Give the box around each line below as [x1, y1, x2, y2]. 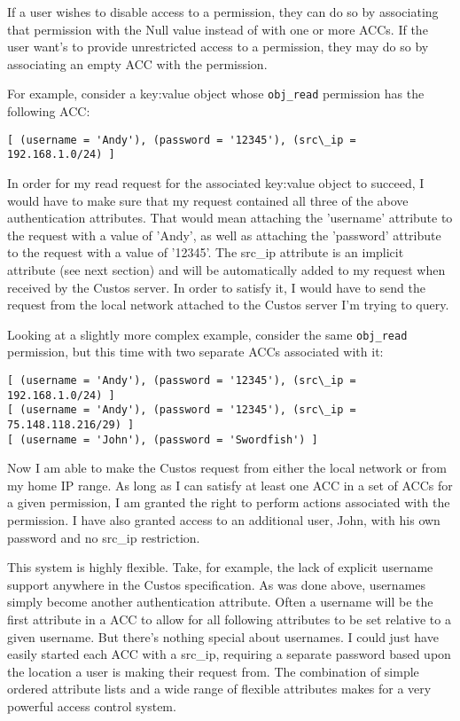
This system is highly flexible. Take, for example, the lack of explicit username [7, 558, 433, 576]
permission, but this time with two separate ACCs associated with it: [7, 342, 384, 361]
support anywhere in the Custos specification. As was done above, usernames [7, 575, 426, 593]
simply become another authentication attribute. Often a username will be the [7, 592, 433, 611]
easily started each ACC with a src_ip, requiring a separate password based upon [7, 645, 451, 663]
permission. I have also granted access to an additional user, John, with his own [7, 511, 441, 529]
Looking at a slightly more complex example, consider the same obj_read [7, 325, 408, 343]
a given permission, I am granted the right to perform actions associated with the [7, 493, 450, 512]
